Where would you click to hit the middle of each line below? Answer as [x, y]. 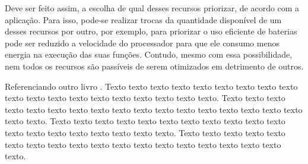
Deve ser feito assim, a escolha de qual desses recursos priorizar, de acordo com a [152, 8]
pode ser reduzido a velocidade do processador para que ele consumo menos [142, 42]
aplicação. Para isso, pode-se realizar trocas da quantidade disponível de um [143, 19]
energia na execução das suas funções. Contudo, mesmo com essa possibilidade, [149, 54]
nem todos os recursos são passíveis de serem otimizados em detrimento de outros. [154, 66]
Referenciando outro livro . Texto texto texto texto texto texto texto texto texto [151, 86]
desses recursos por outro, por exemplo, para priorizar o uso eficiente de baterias [151, 31]
